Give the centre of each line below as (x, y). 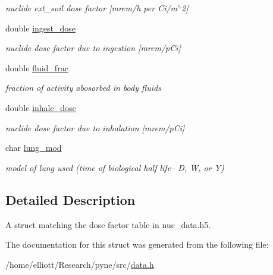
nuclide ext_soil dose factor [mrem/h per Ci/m (92, 8)
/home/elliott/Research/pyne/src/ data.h (80, 264)
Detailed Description (70, 199)
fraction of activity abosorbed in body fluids (83, 88)
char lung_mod (34, 148)
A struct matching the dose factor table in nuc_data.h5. (108, 224)
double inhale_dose (41, 107)
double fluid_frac (37, 67)
